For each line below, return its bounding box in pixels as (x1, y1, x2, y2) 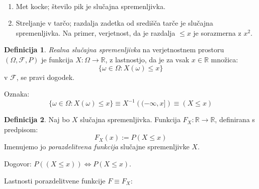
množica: (211, 54, 238, 64)
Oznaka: (4, 88, 30, 99)
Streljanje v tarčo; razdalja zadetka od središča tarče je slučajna (16, 18, 213, 28)
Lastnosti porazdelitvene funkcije (4, 175, 106, 185)
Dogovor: (4, 158, 32, 169)
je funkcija (41, 54, 73, 64)
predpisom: (4, 124, 38, 134)
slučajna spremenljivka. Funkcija (80, 114, 181, 125)
